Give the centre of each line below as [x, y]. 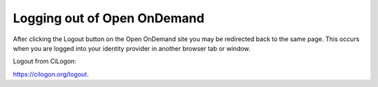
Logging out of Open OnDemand [108, 18]
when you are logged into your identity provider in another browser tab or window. [132, 48]
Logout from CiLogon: [45, 61]
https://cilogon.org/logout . [51, 74]
